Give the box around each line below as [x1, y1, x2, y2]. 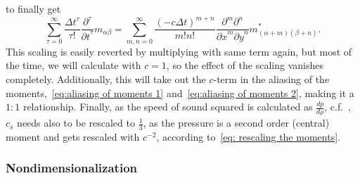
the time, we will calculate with [6, 58, 141, 72]
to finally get [6, 1, 61, 15]
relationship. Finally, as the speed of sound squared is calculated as [22, 99, 313, 114]
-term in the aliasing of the [213, 72, 330, 87]
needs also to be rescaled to [17, 115, 135, 130]
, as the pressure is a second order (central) [143, 115, 330, 130]
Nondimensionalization [6, 159, 137, 177]
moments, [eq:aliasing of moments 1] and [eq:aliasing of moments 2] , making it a [6, 85, 354, 100]
